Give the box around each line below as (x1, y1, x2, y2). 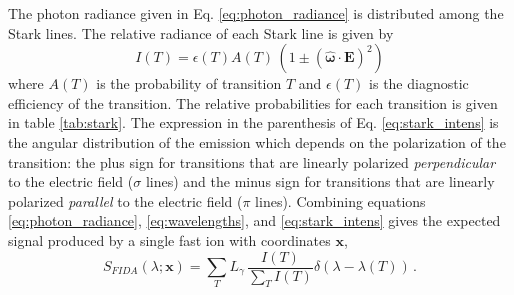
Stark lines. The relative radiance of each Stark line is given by (8, 22, 394, 43)
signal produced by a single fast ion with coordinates (8, 229, 331, 250)
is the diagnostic (369, 73, 469, 94)
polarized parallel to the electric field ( (8, 190, 243, 211)
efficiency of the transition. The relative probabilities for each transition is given (8, 92, 498, 113)
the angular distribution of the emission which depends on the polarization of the (8, 131, 506, 152)
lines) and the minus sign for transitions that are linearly (145, 171, 495, 192)
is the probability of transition (96, 73, 282, 94)
